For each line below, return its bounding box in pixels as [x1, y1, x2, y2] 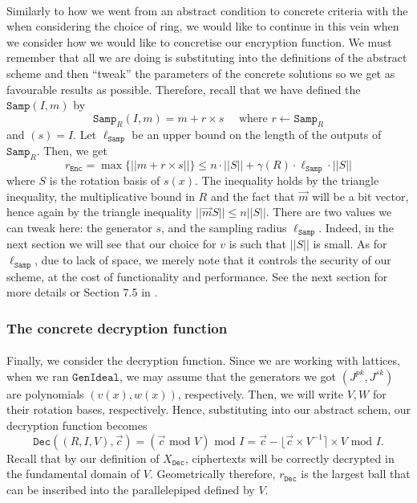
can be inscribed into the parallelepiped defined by [6, 481, 255, 497]
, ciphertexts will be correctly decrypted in [184, 449, 395, 466]
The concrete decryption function [6, 317, 228, 337]
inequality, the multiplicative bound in [6, 187, 195, 204]
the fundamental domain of [6, 465, 140, 482]
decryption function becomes [6, 416, 148, 433]
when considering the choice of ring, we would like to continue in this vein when [6, 18, 399, 35]
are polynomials [6, 385, 84, 402]
